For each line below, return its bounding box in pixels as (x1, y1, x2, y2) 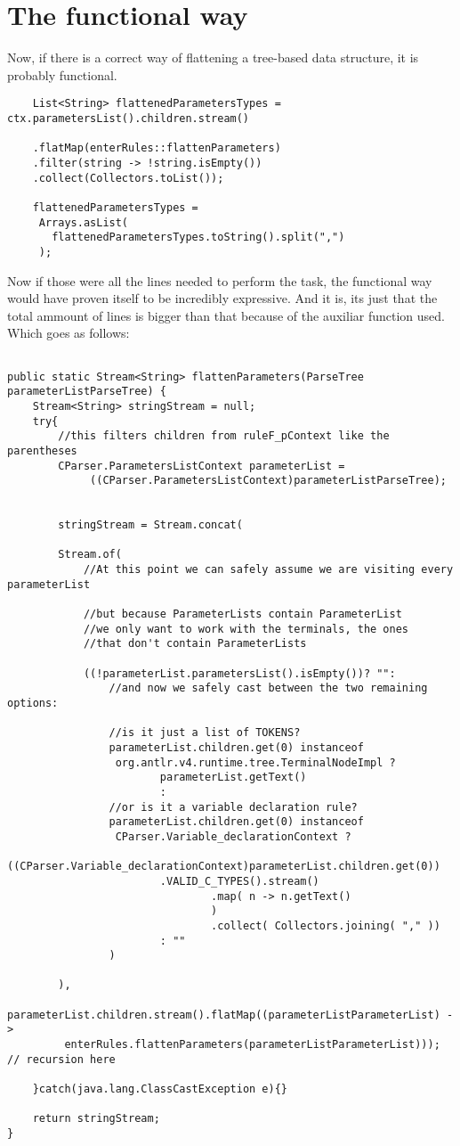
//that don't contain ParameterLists (83, 637, 307, 651)
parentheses (7, 444, 77, 457)
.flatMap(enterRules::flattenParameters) (32, 142, 281, 155)
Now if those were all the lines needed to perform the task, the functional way (7, 271, 432, 290)
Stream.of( (58, 548, 122, 561)
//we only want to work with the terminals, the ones (83, 622, 409, 635)
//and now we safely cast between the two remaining (109, 682, 428, 695)
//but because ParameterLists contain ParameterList (83, 608, 402, 621)
